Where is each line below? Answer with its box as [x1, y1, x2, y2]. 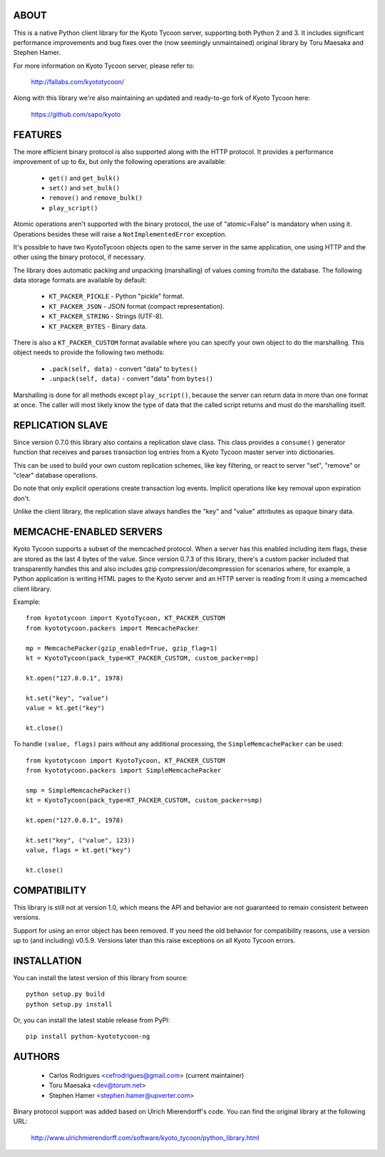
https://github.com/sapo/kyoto [31, 110, 121, 118]
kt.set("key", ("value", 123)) [26, 836, 135, 844]
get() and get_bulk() [48, 173, 120, 182]
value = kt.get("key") [26, 704, 106, 712]
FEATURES [13, 128, 62, 140]
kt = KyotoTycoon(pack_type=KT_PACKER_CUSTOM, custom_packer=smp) [26, 796, 263, 805]
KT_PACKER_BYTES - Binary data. [48, 322, 148, 331]
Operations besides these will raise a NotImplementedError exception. [13, 230, 227, 238]
